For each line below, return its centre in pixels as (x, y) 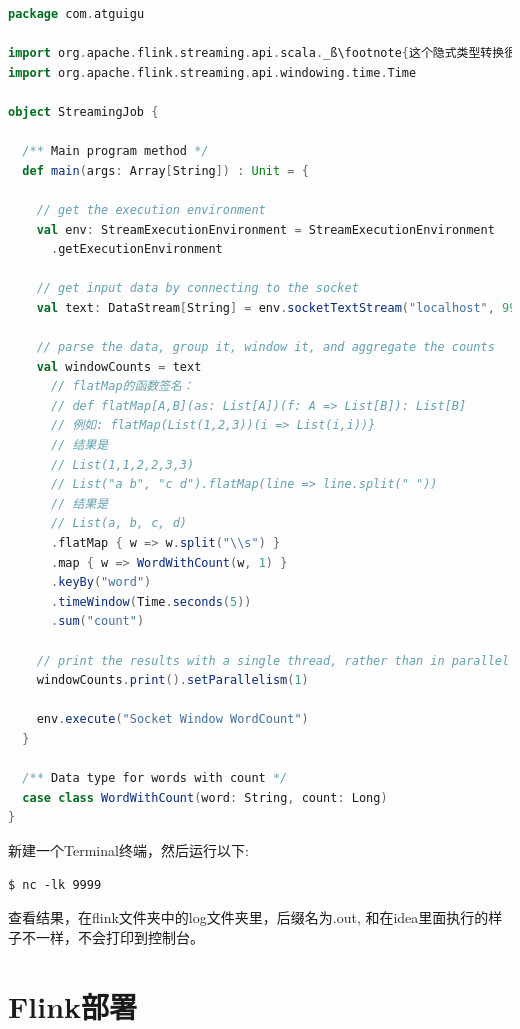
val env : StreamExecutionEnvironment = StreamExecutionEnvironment (265, 229)
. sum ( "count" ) (97, 621)
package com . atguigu (76, 14)
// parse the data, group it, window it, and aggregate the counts (265, 347)
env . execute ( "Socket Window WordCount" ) (172, 719)
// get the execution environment (151, 209)
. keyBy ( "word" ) (101, 582)
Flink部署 (73, 1005)
